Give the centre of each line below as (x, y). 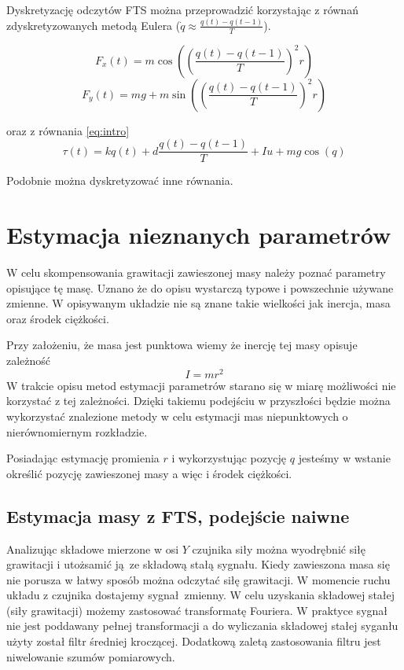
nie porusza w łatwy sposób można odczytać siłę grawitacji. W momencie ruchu (198, 579)
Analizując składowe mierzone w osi (93, 549)
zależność (29, 361)
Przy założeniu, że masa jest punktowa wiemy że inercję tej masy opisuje (182, 345)
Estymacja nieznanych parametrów (199, 235)
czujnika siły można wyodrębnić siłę (279, 549)
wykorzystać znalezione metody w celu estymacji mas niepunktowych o (177, 416)
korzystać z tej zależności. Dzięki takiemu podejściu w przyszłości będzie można (198, 401)
